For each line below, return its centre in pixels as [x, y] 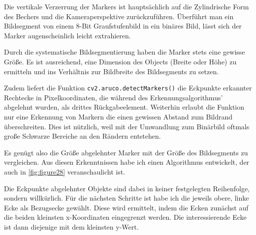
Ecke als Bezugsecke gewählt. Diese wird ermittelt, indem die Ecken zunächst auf [126, 207]
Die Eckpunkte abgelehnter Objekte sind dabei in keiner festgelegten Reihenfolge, [127, 188]
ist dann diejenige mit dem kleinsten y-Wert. [71, 226]
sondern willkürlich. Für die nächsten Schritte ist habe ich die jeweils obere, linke [127, 198]
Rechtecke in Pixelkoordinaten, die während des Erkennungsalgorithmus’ [113, 97]
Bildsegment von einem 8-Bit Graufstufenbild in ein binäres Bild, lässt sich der [123, 26]
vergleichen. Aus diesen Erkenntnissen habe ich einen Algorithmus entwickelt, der [127, 162]
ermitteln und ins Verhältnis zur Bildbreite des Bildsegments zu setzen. [112, 71]
